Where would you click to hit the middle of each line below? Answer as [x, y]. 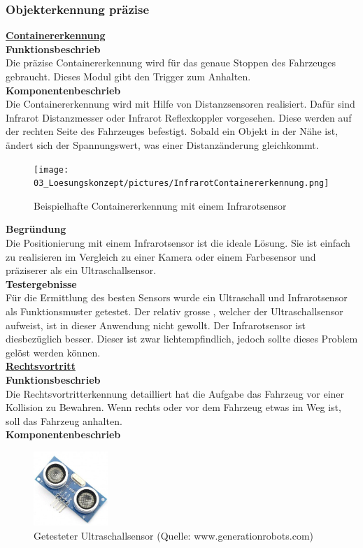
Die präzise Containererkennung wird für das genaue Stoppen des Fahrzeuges [171, 63]
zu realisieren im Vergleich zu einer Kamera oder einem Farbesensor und [161, 256]
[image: [51, 170]
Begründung [36, 229]
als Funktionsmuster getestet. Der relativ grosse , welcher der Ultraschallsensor [175, 311]
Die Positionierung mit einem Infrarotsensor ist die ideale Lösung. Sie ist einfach [178, 243]
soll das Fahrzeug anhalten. [64, 420]
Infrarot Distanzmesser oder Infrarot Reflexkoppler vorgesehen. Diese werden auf [179, 117]
